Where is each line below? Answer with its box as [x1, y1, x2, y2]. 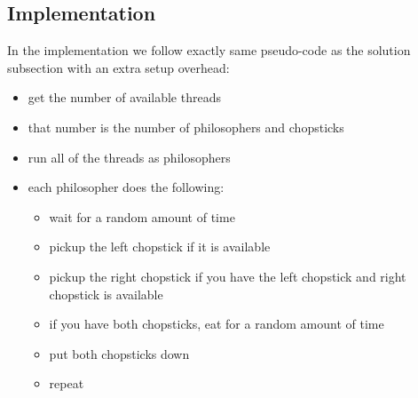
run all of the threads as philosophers [28, 147, 231, 166]
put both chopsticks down [49, 344, 190, 362]
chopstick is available [49, 284, 163, 303]
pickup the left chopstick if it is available [49, 237, 271, 256]
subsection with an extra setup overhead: [7, 58, 230, 76]
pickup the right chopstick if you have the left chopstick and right [49, 267, 406, 285]
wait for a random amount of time [49, 207, 235, 226]
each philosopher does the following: [28, 178, 225, 196]
